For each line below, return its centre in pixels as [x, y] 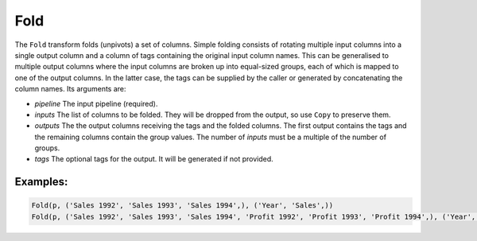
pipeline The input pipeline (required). [96, 103]
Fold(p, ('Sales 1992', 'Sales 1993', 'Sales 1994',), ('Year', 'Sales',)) [182, 206]
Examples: [41, 182]
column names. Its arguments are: [70, 89]
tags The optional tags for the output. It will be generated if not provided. [154, 159]
